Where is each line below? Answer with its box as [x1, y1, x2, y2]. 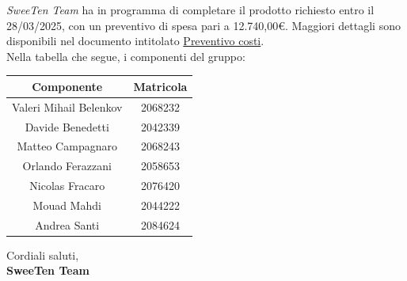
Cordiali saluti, [6, 246, 79, 263]
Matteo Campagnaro [17, 138, 117, 154]
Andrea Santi [35, 216, 100, 233]
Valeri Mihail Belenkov [12, 98, 123, 115]
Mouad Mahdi [32, 196, 101, 213]
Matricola [133, 78, 188, 94]
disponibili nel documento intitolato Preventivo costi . [6, 32, 264, 49]
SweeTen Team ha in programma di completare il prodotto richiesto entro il [6, 2, 375, 17]
